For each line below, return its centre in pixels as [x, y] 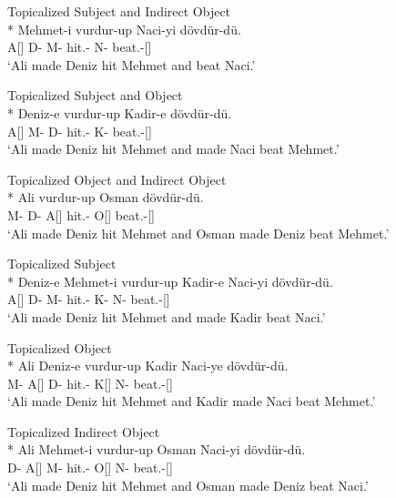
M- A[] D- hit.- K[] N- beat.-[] [90, 383]
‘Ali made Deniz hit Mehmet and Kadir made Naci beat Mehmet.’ [192, 401]
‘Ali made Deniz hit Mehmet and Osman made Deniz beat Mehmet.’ [198, 233]
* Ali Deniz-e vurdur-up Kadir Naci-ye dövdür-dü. [148, 366]
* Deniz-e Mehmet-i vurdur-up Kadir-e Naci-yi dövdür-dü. [170, 281]
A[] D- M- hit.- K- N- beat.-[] [89, 299]
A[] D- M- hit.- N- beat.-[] [80, 47]
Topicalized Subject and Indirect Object [119, 11]
